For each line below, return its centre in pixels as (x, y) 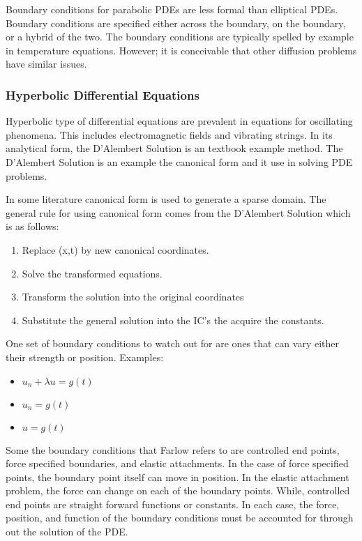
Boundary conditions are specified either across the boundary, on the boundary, (176, 23)
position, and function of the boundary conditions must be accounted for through (180, 518)
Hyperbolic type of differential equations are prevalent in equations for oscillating (179, 121)
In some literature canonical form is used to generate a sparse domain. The (166, 199)
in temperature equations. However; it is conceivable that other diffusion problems (181, 50)
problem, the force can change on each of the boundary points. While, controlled (178, 490)
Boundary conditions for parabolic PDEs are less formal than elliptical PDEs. (172, 9)
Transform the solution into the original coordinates (133, 297)
